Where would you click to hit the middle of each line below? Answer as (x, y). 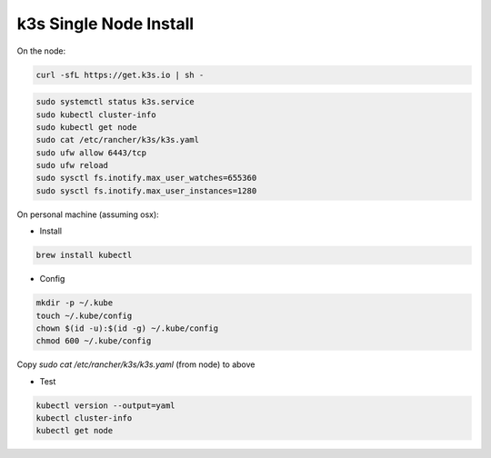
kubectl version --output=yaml (106, 405)
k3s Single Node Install (105, 24)
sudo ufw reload (72, 165)
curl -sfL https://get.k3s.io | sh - (120, 75)
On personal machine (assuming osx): (88, 214)
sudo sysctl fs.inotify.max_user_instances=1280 (146, 190)
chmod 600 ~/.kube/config (94, 341)
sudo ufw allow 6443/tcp (91, 153)
